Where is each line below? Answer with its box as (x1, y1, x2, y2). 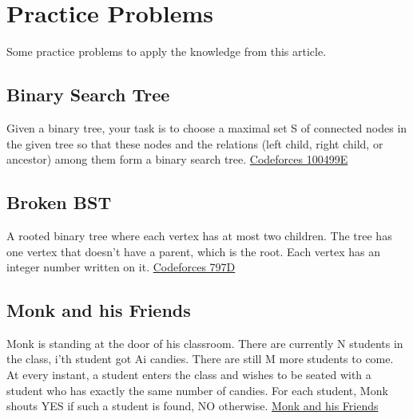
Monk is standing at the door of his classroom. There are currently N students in (6, 334, 403, 351)
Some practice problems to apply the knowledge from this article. (6, 43, 327, 60)
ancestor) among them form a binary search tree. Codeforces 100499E (6, 151, 348, 168)
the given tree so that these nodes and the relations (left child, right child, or (6, 135, 383, 152)
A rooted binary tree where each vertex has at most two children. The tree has (6, 227, 392, 243)
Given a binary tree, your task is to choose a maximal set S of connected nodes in (6, 119, 407, 136)
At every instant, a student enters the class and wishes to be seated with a (6, 366, 371, 383)
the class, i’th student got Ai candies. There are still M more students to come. (6, 350, 394, 367)
